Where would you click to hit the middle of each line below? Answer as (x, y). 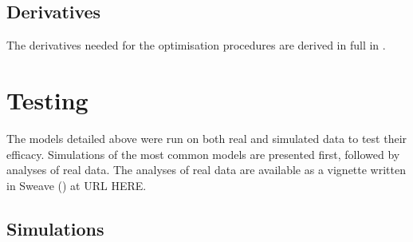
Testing (47, 99)
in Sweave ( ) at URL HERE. (77, 185)
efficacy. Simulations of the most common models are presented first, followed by (203, 154)
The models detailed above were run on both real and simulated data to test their (207, 138)
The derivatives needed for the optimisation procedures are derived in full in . (196, 45)
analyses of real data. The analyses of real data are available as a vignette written (206, 170)
